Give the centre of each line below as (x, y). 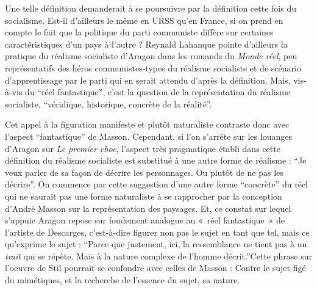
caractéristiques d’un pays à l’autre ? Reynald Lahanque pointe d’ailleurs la (146, 44)
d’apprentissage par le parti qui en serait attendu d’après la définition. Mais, (148, 80)
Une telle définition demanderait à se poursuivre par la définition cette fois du (151, 8)
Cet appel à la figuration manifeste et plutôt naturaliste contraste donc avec (147, 124)
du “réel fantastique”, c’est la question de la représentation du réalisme (158, 92)
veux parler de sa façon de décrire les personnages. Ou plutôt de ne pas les (144, 172)
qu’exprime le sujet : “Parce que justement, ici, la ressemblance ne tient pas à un (156, 244)
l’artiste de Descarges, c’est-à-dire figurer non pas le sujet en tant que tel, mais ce (157, 232)
